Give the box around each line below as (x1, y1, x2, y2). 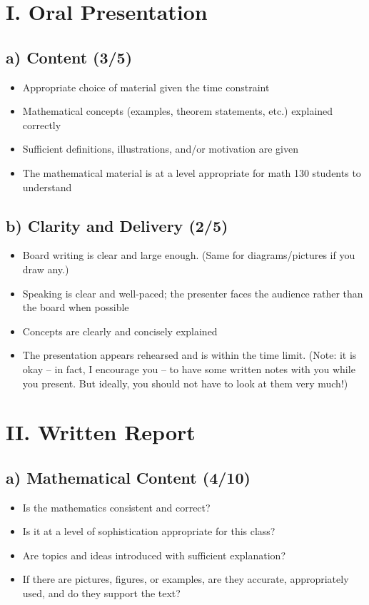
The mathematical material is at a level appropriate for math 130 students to (22, 165, 361, 180)
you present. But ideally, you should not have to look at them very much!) (22, 375, 348, 390)
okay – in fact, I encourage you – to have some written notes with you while (22, 361, 355, 376)
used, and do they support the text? (22, 586, 181, 601)
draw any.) (22, 261, 69, 276)
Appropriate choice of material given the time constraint (22, 79, 270, 94)
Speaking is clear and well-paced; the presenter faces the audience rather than (22, 285, 363, 300)
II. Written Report (6, 417, 196, 447)
